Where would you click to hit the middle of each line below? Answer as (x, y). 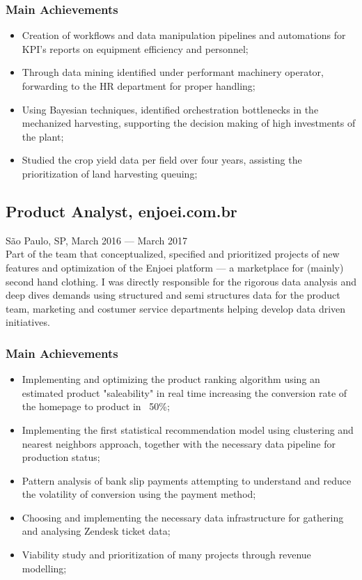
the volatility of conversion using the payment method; (139, 494)
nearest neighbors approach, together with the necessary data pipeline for (179, 443)
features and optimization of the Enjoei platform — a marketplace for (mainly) (175, 267)
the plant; (43, 136)
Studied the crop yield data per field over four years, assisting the (162, 160)
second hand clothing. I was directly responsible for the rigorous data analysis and (181, 281)
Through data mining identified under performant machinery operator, (173, 72)
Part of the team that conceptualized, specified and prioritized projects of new (173, 254)
